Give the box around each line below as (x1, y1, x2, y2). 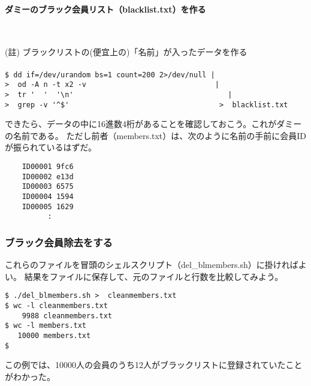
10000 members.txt (17, 331, 91, 340)
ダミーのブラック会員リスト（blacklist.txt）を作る (5, 2, 206, 15)
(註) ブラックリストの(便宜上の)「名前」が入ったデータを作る (5, 46, 247, 58)
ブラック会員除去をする (5, 234, 113, 249)
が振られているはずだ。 (5, 141, 97, 153)
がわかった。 (5, 370, 55, 382)
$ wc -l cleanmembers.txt (5, 301, 108, 310)
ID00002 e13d (22, 172, 74, 181)
